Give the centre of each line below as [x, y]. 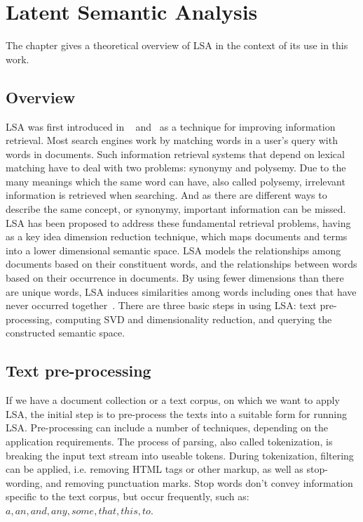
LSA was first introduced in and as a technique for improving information [171, 126]
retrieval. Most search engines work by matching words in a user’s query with [172, 140]
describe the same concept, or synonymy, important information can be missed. [176, 209]
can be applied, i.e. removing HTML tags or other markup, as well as [155, 469]
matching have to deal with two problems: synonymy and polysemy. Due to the [176, 168]
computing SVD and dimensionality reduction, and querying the [194, 319]
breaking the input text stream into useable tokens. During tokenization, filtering [180, 455]
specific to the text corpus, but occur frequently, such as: [128, 496]
